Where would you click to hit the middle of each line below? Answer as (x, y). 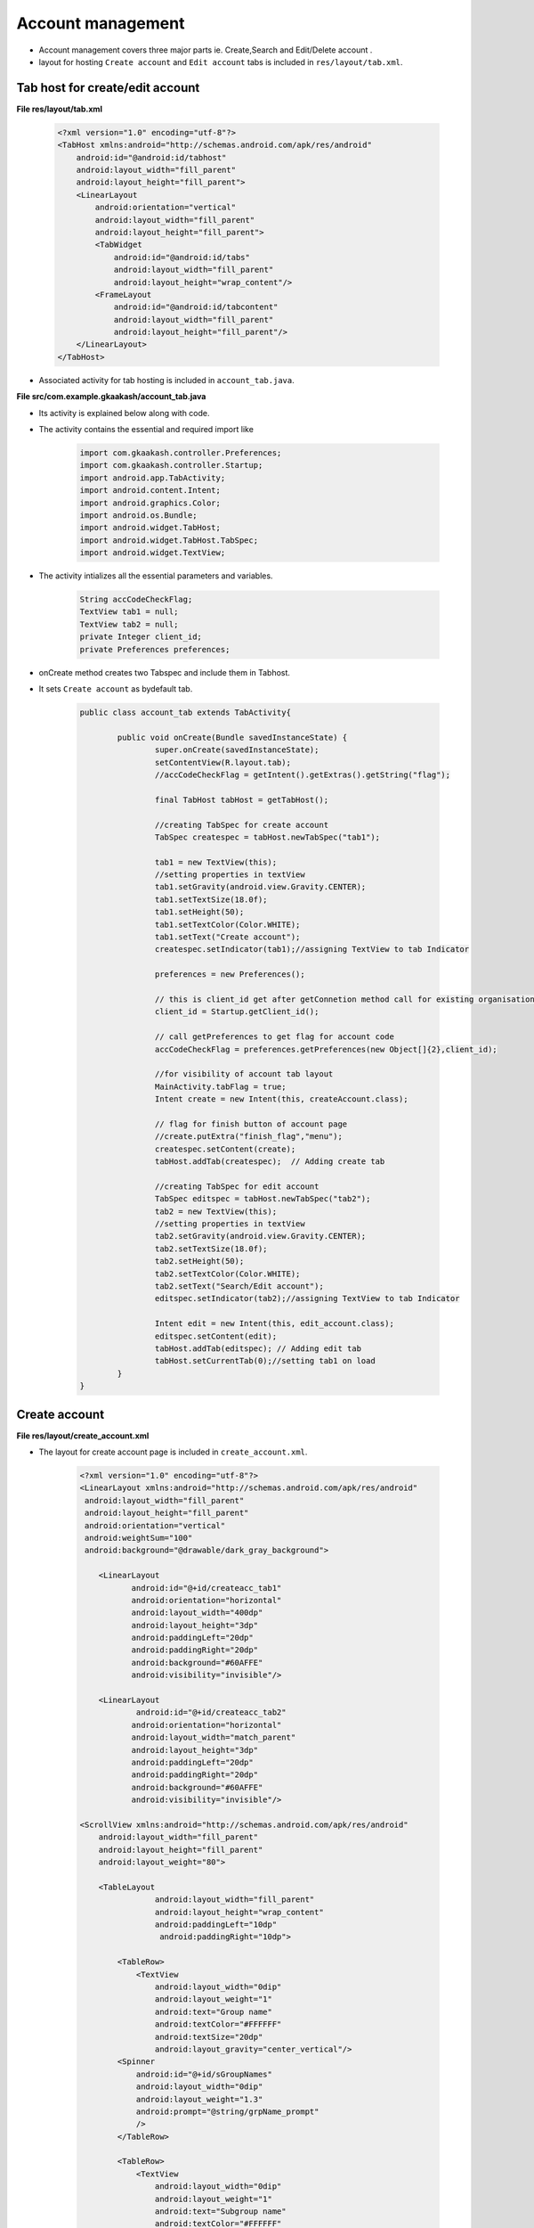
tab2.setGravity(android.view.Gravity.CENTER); (260, 1236)
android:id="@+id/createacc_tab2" (211, 1712)
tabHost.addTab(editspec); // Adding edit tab (258, 1348)
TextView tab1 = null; (129, 612)
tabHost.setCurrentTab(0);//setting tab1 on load (265, 1361)
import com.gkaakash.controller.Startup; (171, 465)
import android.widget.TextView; (153, 553)
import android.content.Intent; (150, 491)
